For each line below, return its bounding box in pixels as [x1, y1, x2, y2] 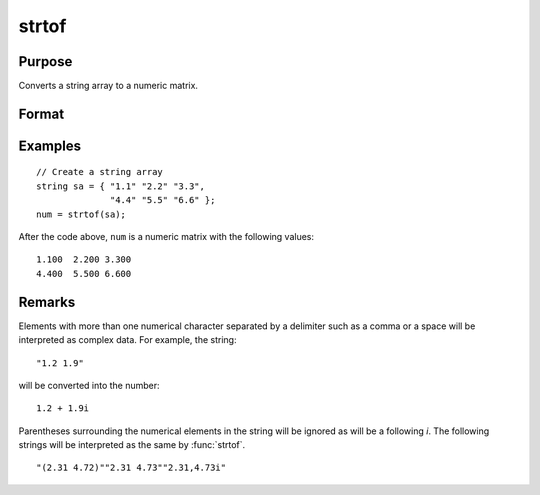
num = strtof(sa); [36, 208, 127, 220]
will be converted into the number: [18, 379, 160, 391]
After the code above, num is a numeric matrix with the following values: [18, 231, 315, 243]
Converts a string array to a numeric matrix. [18, 80, 199, 92]
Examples [18, 137, 82, 154]
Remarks [18, 293, 76, 310]
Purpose [18, 53, 73, 70]
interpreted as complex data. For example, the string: [18, 334, 237, 346]
